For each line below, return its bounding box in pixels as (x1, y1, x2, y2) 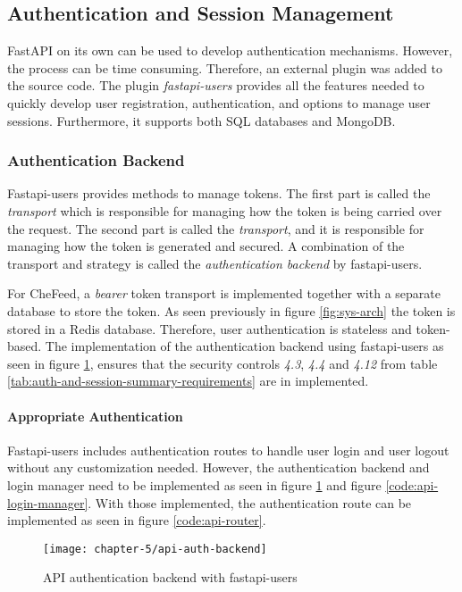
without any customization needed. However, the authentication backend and (7, 458, 430, 477)
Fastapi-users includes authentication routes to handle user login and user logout (7, 440, 449, 459)
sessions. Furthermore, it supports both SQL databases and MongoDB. (7, 111, 396, 129)
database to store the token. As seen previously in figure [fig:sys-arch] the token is (7, 301, 456, 320)
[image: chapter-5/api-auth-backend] (43, 542, 267, 555)
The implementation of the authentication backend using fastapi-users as (45, 337, 444, 355)
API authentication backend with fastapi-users (43, 568, 298, 587)
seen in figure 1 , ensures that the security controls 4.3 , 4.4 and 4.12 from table (7, 354, 438, 372)
